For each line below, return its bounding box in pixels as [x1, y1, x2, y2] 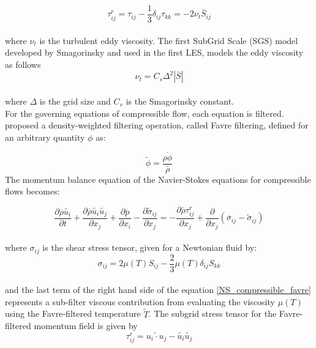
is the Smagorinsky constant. [126, 95, 235, 108]
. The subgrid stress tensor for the [148, 307, 277, 320]
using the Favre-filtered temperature [5, 307, 141, 320]
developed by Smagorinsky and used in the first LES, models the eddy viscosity [5, 46, 304, 59]
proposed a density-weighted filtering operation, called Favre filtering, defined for [5, 119, 309, 131]
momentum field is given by [34, 319, 138, 332]
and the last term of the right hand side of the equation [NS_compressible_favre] [5, 283, 311, 296]
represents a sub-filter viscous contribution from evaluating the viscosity [5, 295, 275, 308]
